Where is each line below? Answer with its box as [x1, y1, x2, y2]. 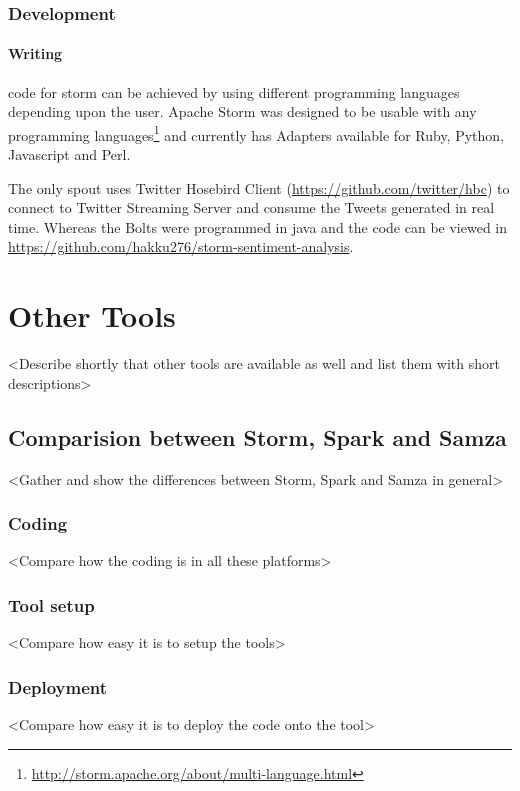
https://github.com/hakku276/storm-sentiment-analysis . [8, 236, 354, 257]
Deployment [8, 674, 108, 699]
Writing [8, 43, 63, 64]
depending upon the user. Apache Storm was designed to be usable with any [8, 101, 477, 122]
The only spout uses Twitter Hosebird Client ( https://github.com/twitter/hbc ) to [8, 177, 510, 198]
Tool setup [8, 592, 95, 617]
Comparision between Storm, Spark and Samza [8, 421, 507, 452]
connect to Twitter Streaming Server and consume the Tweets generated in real [8, 197, 495, 218]
